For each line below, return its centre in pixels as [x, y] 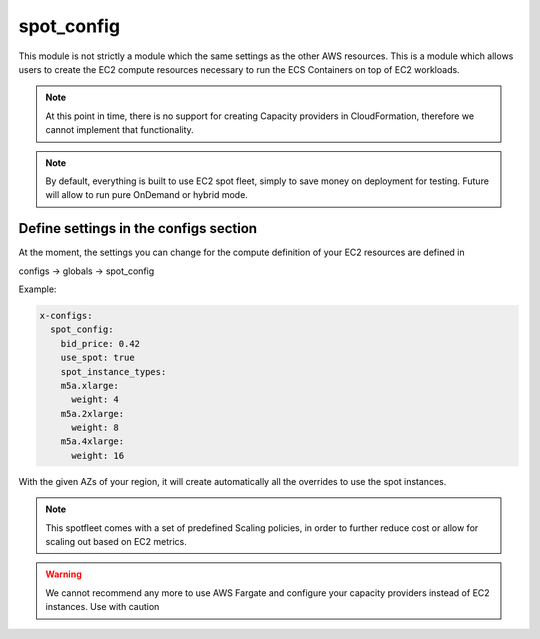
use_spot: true [97, 358]
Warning [63, 574]
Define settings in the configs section [138, 228]
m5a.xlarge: [90, 385]
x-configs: [66, 315]
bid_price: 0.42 [100, 343]
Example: [37, 289]
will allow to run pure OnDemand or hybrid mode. [147, 195]
